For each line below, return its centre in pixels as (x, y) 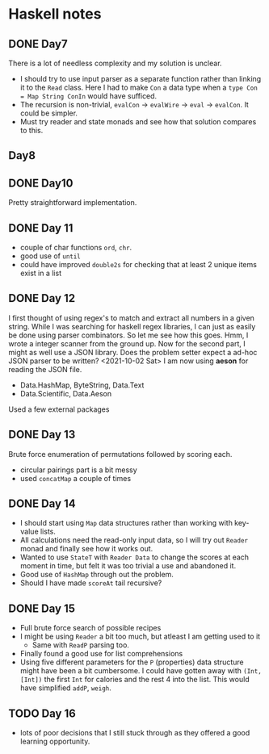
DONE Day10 (41, 183)
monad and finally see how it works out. (86, 549)
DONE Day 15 (42, 608)
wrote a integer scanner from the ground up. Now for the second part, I (127, 343)
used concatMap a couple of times (76, 478)
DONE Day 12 (42, 298)
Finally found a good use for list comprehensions (101, 654)
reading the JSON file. (45, 369)
